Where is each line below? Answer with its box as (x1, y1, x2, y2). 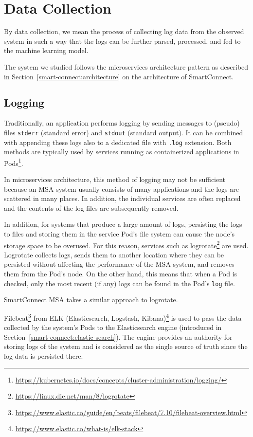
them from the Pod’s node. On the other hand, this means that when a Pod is (4, 269, 237, 279)
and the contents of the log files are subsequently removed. (4, 202, 179, 213)
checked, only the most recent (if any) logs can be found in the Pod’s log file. (4, 278, 235, 288)
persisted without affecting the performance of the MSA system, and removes (4, 259, 235, 269)
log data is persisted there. (4, 350, 83, 361)
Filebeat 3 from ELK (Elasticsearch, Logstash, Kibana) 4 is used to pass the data (4, 311, 242, 323)
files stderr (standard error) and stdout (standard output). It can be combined (4, 127, 243, 137)
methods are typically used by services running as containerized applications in (4, 146, 239, 157)
